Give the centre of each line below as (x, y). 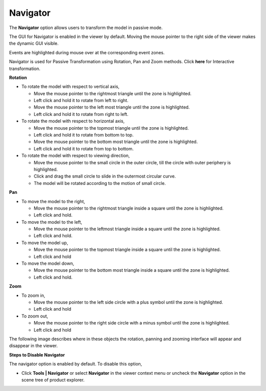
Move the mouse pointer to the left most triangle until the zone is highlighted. (112, 107)
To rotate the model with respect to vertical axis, (70, 87)
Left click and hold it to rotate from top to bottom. (84, 148)
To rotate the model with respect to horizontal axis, (73, 121)
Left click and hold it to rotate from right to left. (81, 114)
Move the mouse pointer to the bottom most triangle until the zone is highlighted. (116, 142)
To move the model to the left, (52, 222)
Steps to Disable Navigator (37, 355)
